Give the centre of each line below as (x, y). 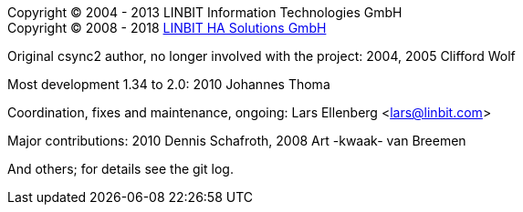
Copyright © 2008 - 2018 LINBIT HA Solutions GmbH (167, 28)
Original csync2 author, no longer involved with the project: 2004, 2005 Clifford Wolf (261, 56)
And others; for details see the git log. (120, 169)
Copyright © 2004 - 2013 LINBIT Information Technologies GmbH (205, 12)
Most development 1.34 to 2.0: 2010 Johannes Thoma (169, 84)
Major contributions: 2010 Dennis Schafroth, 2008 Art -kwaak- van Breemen (237, 141)
